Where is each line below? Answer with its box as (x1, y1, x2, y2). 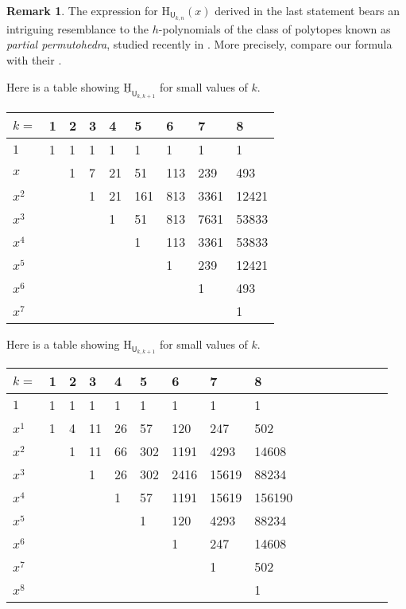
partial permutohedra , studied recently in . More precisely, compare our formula (6, 36, 392, 53)
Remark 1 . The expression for (6, 2, 158, 18)
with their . (6, 52, 62, 68)
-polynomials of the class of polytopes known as (158, 20, 391, 37)
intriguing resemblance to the (6, 20, 149, 37)
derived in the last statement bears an (215, 2, 400, 18)
